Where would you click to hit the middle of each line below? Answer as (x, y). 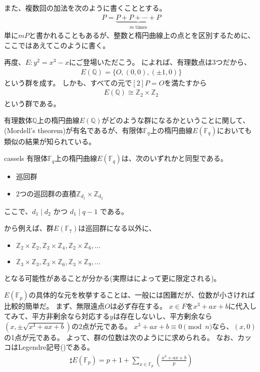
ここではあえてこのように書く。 (57, 45)
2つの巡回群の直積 (46, 193)
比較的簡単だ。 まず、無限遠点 (55, 306)
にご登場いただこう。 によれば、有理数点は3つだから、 (160, 62)
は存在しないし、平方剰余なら (163, 316)
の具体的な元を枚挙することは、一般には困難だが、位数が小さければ (142, 295)
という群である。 (32, 103)
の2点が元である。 (101, 326)
